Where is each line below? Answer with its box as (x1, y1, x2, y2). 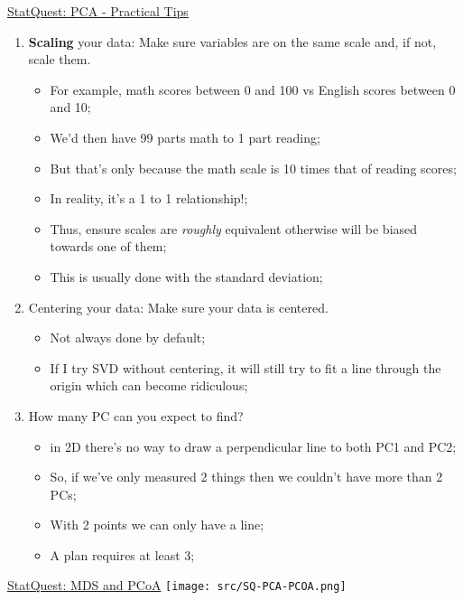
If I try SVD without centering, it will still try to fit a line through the (50, 358, 441, 377)
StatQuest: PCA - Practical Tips (7, 2, 189, 20)
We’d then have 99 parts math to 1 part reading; (50, 127, 320, 146)
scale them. (28, 50, 91, 69)
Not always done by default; (50, 328, 206, 347)
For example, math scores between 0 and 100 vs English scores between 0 (50, 80, 456, 98)
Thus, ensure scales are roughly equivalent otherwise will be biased (50, 219, 418, 238)
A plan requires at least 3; (50, 545, 195, 564)
